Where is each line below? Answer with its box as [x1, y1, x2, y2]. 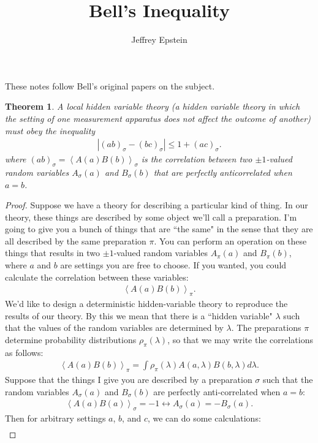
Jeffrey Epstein [131, 33, 187, 46]
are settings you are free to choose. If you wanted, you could [60, 259, 287, 271]
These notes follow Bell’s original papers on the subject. [5, 79, 215, 92]
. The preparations [231, 321, 301, 334]
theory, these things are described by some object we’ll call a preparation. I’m [5, 210, 297, 223]
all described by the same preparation [5, 234, 146, 247]
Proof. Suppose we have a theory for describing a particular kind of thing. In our [5, 199, 308, 211]
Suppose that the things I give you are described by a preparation [5, 373, 252, 386]
